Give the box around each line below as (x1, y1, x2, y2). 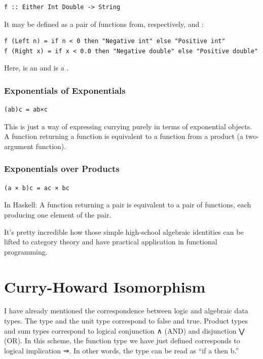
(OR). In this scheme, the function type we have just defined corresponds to (4, 335, 240, 346)
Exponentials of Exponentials (4, 84, 126, 96)
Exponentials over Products (4, 162, 120, 175)
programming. (4, 246, 48, 257)
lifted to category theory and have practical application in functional (4, 236, 217, 247)
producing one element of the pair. (4, 209, 111, 220)
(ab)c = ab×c (4, 106, 48, 114)
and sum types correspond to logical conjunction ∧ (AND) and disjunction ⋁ (4, 325, 245, 336)
